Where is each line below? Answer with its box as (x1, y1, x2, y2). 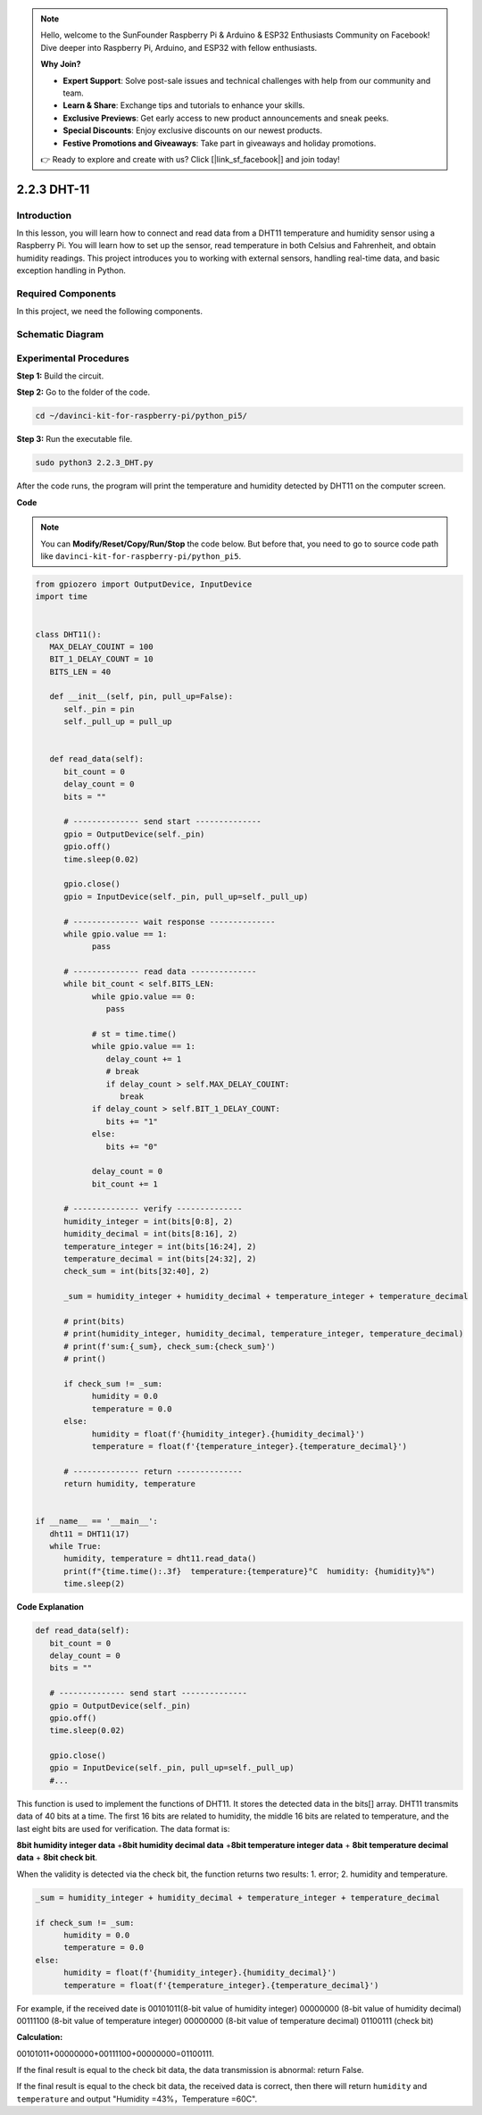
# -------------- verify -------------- (63, 1203, 243, 1214)
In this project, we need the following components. (16, 306, 203, 317)
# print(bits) (63, 1317, 125, 1326)
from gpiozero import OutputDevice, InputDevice (35, 579, 253, 589)
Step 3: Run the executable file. (16, 434, 133, 445)
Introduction (16, 209, 71, 221)
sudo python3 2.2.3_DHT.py (35, 458, 154, 468)
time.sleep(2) (63, 1578, 125, 1589)
